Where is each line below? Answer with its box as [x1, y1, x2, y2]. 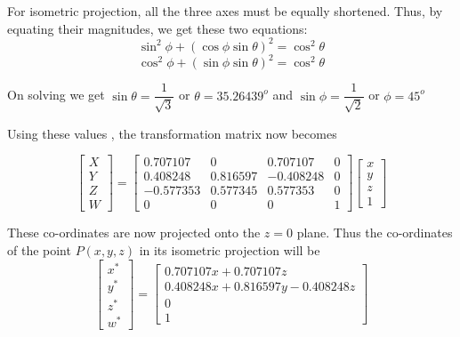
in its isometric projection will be [139, 240, 320, 259]
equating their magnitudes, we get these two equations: [7, 19, 308, 37]
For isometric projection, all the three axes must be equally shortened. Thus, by [7, 2, 443, 20]
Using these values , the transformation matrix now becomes [7, 124, 337, 142]
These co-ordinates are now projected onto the [7, 223, 261, 242]
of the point [7, 240, 71, 259]
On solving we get [7, 85, 105, 104]
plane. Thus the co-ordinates [296, 223, 453, 242]
